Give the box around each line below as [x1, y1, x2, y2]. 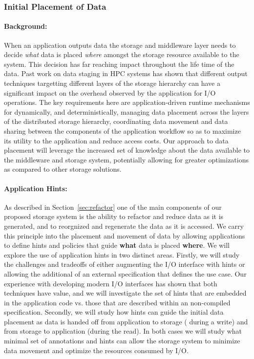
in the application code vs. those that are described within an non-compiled [4, 297, 231, 307]
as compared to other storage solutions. [4, 164, 122, 174]
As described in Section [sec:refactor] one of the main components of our [4, 201, 222, 212]
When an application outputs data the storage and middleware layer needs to [4, 40, 236, 50]
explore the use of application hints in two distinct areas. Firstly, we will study [4, 249, 240, 259]
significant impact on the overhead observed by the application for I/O [4, 87, 216, 98]
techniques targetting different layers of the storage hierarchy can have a [4, 78, 220, 88]
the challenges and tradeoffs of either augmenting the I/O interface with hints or [4, 259, 245, 269]
